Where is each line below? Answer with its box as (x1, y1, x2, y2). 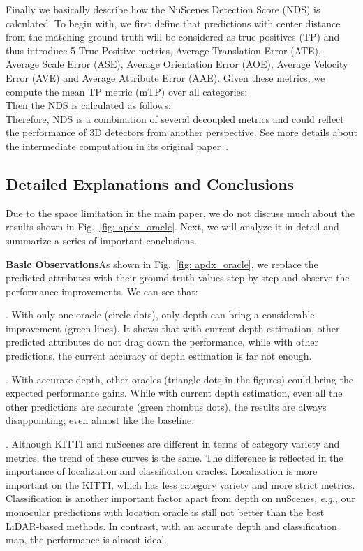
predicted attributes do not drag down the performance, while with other (6, 335, 318, 349)
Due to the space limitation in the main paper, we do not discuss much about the (6, 205, 355, 220)
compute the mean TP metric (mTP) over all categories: (6, 84, 248, 98)
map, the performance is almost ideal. (6, 532, 168, 547)
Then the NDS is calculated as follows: (6, 98, 171, 112)
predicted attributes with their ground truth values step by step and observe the (6, 270, 350, 285)
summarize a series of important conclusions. (6, 233, 197, 247)
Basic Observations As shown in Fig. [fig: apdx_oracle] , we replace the (6, 256, 318, 271)
